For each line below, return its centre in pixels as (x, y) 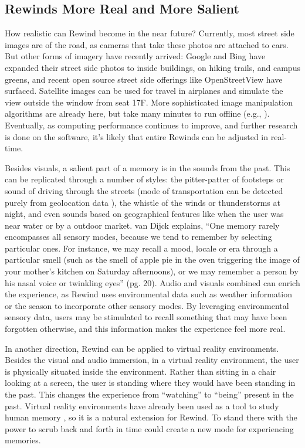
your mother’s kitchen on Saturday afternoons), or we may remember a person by (152, 271)
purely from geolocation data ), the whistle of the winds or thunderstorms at (143, 202)
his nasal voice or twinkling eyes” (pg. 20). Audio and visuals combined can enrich (152, 282)
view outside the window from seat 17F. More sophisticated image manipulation (149, 102)
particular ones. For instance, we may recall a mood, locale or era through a (141, 248)
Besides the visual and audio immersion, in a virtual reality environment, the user (152, 360)
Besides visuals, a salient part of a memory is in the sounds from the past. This (148, 167)
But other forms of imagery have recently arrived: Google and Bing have (135, 56)
